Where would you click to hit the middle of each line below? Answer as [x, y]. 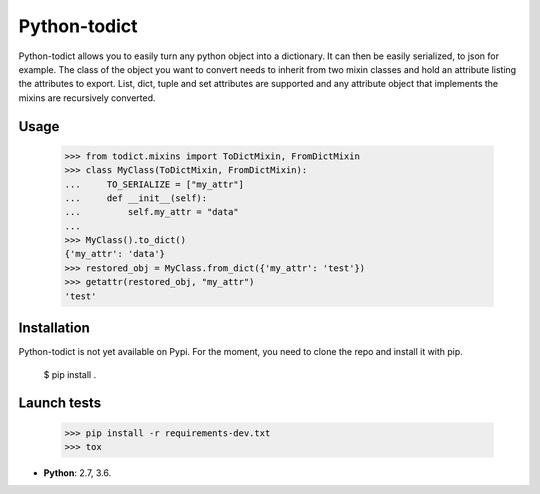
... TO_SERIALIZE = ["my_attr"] [154, 184]
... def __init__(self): [136, 198]
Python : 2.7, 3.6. [77, 472]
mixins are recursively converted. [87, 97]
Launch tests [60, 403]
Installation [54, 328]
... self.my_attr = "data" [151, 212]
